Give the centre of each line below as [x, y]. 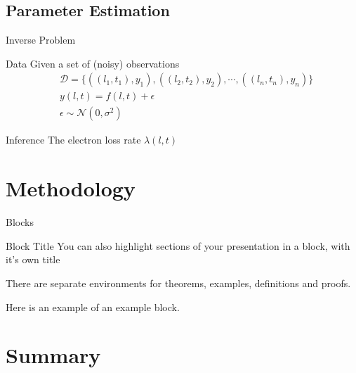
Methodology [71, 188]
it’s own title [33, 259]
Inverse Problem [41, 40]
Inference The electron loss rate [73, 140]
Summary [53, 355]
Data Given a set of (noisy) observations [93, 63]
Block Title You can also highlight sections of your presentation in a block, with [178, 245]
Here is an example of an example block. [93, 306]
